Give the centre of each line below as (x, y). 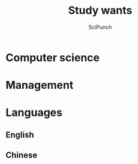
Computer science (53, 57)
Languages (34, 113)
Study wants (100, 11)
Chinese (22, 155)
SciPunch (100, 27)
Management (40, 85)
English (20, 135)
